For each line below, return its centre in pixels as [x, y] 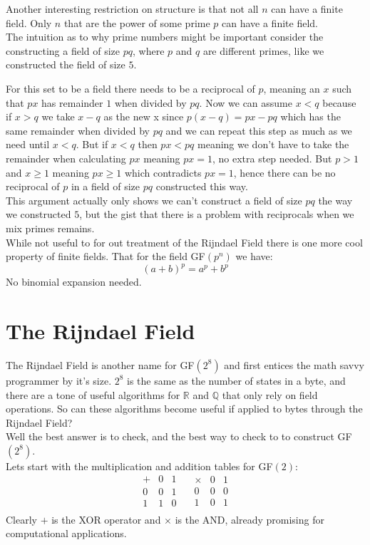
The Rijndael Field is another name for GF [100, 364]
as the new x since [144, 116]
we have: [254, 256]
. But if [92, 144]
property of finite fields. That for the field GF [106, 256]
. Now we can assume [246, 102]
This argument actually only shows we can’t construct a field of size [154, 200]
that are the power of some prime [137, 22]
